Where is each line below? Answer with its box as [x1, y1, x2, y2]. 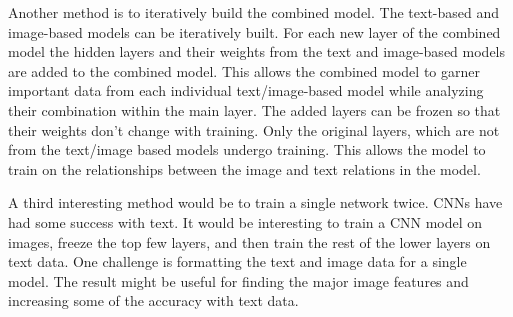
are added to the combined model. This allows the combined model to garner [8, 60, 480, 81]
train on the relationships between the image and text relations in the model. [8, 158, 481, 179]
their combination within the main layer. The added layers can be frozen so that [8, 99, 501, 120]
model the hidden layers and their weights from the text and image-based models [8, 41, 506, 62]
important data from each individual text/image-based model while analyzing [8, 80, 484, 101]
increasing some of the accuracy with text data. [8, 290, 299, 311]
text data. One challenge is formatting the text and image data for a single [8, 251, 467, 272]
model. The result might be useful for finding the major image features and [8, 270, 469, 291]
